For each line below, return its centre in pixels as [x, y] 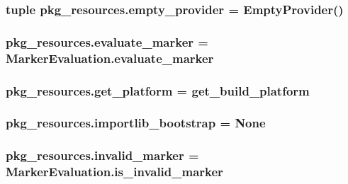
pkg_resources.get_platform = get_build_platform [158, 90]
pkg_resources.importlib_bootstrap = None [136, 123]
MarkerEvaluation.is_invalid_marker [114, 172]
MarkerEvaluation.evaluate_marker [110, 58]
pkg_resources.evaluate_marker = [107, 41]
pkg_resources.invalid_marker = [102, 155]
